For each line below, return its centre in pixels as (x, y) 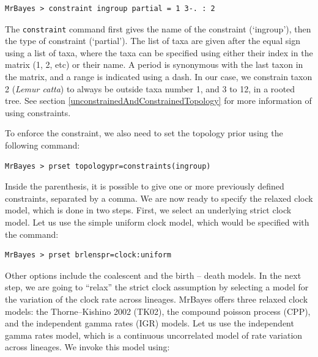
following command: (43, 145)
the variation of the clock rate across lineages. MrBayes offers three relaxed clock (157, 299)
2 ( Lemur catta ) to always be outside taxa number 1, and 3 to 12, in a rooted (150, 88)
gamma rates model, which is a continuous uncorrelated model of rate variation (154, 335)
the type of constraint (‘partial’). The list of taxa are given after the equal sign (153, 41)
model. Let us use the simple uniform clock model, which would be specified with (157, 222)
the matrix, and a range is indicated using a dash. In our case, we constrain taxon (159, 77)
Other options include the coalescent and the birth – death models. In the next (153, 275)
